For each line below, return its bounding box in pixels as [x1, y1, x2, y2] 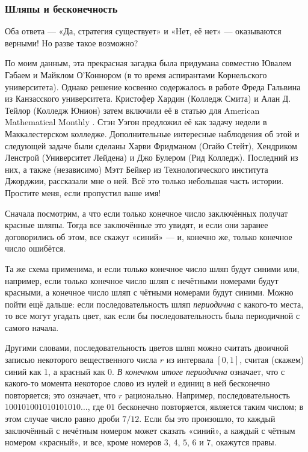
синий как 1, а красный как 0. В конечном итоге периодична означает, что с [5, 365, 285, 377]
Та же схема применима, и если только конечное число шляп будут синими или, [5, 262, 300, 274]
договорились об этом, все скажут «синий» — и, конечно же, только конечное [5, 230, 292, 243]
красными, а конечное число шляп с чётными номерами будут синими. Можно [5, 286, 294, 299]
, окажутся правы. [211, 436, 277, 448]
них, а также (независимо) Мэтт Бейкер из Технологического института [5, 163, 268, 175]
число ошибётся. [5, 242, 66, 255]
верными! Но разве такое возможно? [5, 36, 138, 49]
